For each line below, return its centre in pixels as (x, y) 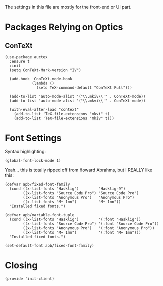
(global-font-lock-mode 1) (33, 161)
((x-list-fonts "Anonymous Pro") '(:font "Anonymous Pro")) (89, 228)
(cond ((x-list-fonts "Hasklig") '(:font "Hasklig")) (75, 219)
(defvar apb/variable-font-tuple (40, 215)
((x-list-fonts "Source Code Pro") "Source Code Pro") (81, 193)
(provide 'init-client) (30, 279)
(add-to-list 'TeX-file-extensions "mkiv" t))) (64, 118)
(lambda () (43, 83)
